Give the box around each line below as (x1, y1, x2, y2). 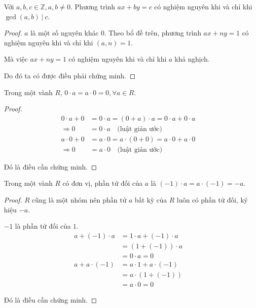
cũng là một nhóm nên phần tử (32, 195, 127, 205)
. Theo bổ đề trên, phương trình (104, 28, 201, 38)
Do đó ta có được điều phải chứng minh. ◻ (4, 70, 136, 80)
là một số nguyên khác (30, 28, 99, 38)
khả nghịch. (175, 54, 210, 64)
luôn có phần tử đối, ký (177, 195, 248, 205)
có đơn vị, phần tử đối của (62, 178, 143, 188)
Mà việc (4, 54, 28, 64)
